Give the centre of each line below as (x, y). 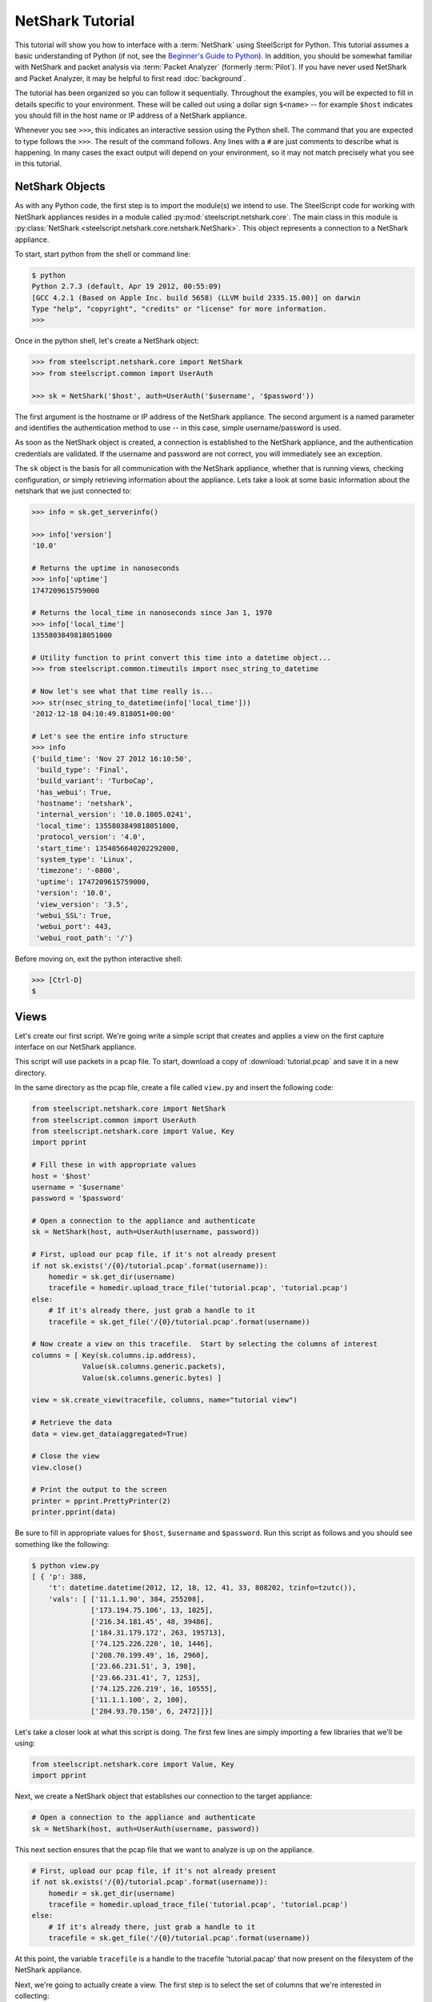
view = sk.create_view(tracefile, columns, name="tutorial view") (164, 1400)
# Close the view (66, 1456)
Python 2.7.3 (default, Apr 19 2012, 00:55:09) (126, 287)
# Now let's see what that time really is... (122, 691)
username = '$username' (78, 1187)
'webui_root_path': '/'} (85, 938)
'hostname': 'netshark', (85, 804)
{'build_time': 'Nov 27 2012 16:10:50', (112, 758)
